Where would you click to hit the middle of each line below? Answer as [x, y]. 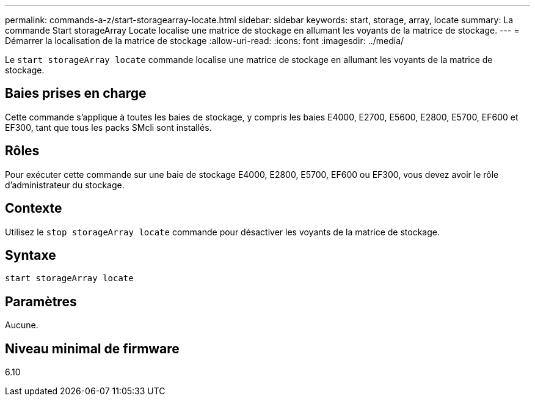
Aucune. [22, 325]
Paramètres [41, 301]
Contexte [34, 208]
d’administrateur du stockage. [65, 185]
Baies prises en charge [76, 94]
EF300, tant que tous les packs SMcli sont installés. [108, 127]
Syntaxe [31, 255]
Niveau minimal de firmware [92, 348]
